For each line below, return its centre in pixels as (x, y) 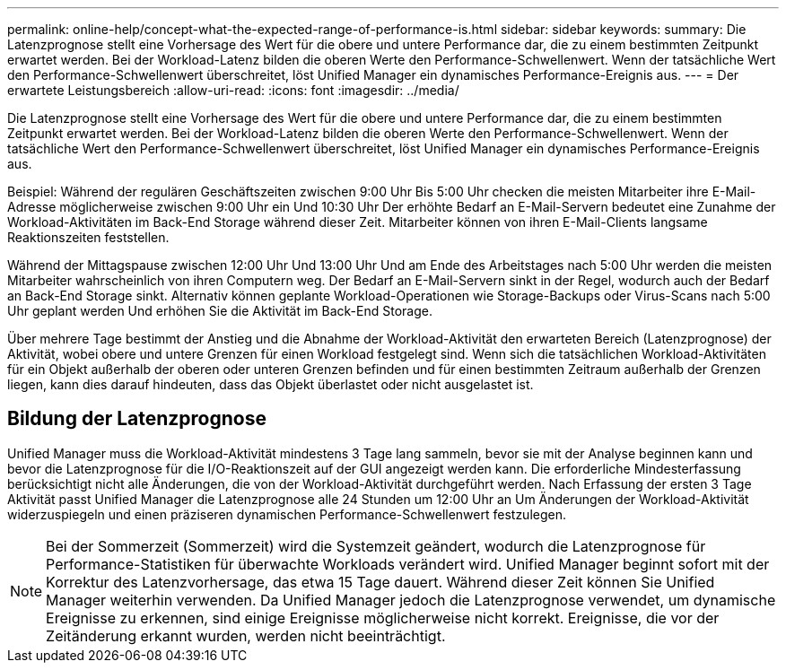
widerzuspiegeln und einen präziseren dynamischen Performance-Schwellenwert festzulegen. (287, 514)
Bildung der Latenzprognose (137, 419)
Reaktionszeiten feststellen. (88, 237)
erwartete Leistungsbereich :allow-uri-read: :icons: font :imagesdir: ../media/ (233, 90)
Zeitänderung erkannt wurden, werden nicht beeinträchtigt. (246, 635)
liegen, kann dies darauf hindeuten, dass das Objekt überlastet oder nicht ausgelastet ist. (271, 384)
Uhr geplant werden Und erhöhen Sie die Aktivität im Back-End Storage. (220, 311)
